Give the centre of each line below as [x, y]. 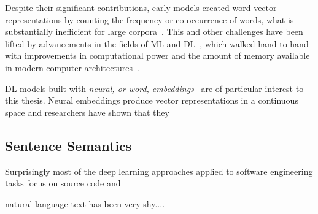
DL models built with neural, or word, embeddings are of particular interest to [154, 88]
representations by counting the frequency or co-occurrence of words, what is [149, 19]
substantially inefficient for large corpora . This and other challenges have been [154, 32]
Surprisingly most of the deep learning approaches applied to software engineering [159, 171]
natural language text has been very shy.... [85, 203]
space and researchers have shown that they [87, 112]
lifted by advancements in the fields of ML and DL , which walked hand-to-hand [157, 43]
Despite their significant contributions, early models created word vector [141, 7]
